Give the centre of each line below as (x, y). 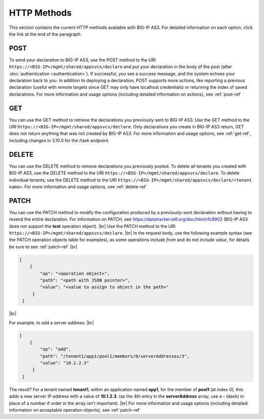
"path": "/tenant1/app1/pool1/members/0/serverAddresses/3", (115, 356)
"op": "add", (55, 349)
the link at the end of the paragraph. (45, 34)
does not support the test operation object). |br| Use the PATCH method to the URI (92, 226)
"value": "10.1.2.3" (65, 363)
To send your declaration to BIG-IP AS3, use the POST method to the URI (82, 60)
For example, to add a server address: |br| (51, 322)
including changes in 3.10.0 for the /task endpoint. (59, 140)
